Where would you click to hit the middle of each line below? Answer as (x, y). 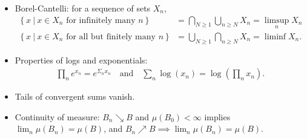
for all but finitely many (111, 37)
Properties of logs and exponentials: (81, 60)
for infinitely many (101, 20)
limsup (277, 20)
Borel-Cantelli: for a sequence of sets (83, 8)
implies (217, 116)
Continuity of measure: (57, 116)
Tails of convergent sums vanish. (75, 96)
